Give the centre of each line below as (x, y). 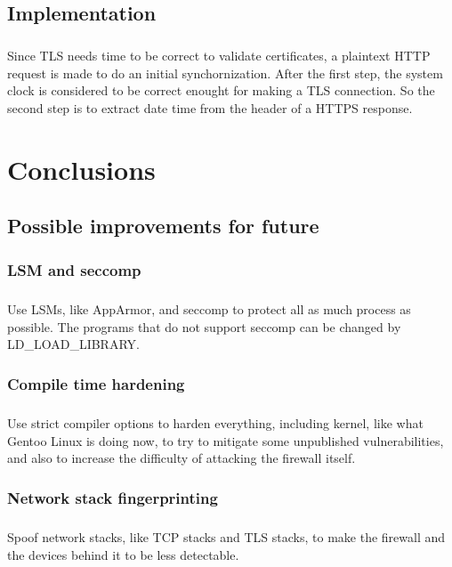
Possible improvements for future (163, 226)
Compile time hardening (96, 383)
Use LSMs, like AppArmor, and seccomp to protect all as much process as (209, 308)
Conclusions (81, 169)
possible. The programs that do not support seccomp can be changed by (204, 326)
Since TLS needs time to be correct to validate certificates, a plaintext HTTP (219, 56)
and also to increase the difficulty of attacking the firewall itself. (182, 458)
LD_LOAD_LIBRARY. (73, 344)
